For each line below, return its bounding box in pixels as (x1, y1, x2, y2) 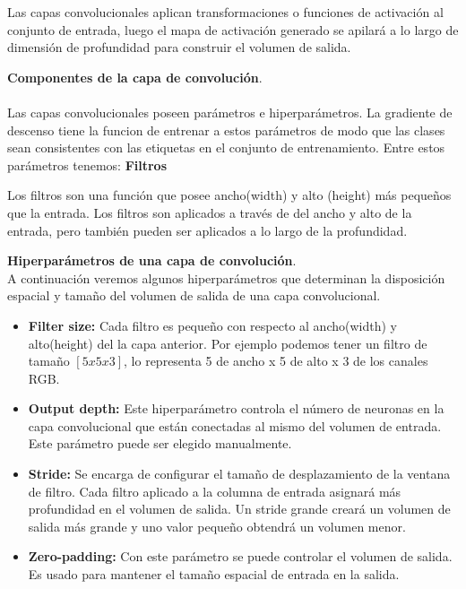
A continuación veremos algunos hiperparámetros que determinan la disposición (7, 268, 445, 287)
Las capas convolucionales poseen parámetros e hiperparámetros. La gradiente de (7, 102, 453, 121)
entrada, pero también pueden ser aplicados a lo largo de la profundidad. (7, 221, 408, 239)
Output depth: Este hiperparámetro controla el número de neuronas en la (28, 399, 444, 418)
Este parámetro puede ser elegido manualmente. (28, 434, 292, 453)
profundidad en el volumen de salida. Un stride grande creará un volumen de (28, 499, 451, 518)
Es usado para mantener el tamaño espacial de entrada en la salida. (28, 565, 400, 584)
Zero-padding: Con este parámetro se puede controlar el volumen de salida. (28, 547, 453, 566)
